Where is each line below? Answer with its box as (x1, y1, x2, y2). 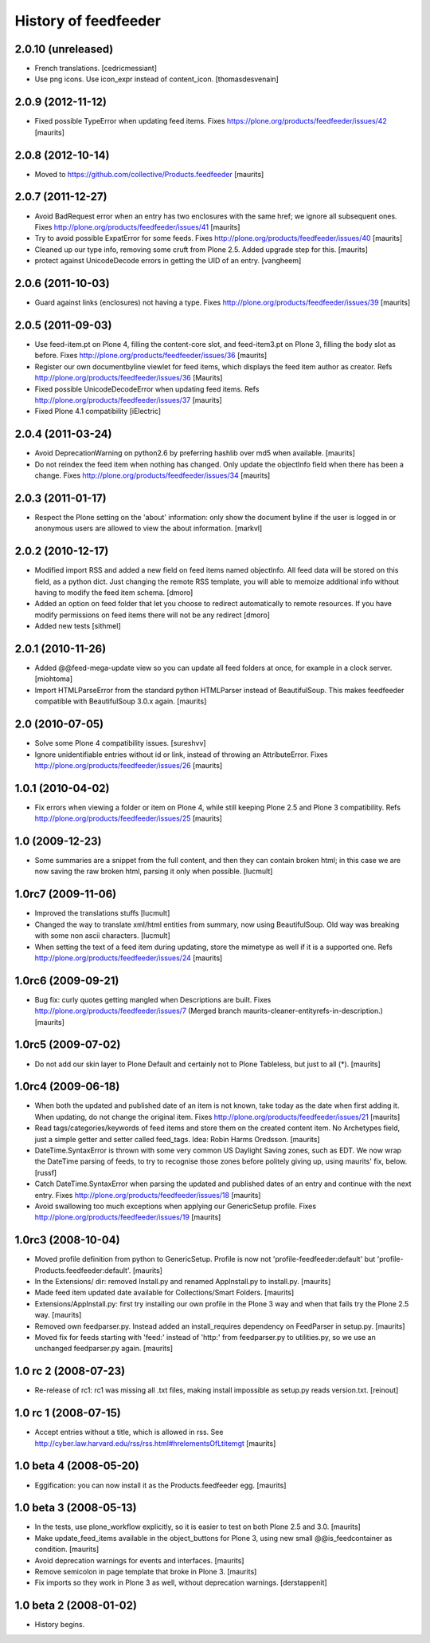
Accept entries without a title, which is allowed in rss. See (34, 1428, 224, 1437)
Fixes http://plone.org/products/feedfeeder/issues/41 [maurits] (34, 222, 240, 231)
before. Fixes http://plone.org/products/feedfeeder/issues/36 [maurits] (34, 351, 268, 361)
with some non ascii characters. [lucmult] (34, 931, 170, 940)
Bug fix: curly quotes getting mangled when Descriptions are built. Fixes (34, 995, 272, 1004)
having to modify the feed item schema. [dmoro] (34, 587, 193, 597)
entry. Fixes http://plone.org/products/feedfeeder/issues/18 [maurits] (34, 1190, 261, 1200)
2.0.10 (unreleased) (14, 42, 114, 56)
